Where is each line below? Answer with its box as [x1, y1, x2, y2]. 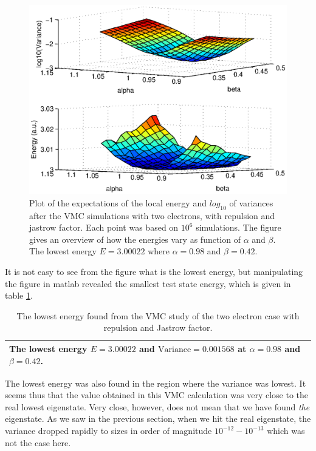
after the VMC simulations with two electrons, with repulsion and [29, 209, 275, 222]
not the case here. [5, 436, 71, 449]
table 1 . [5, 289, 33, 302]
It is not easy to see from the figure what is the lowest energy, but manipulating [5, 265, 303, 277]
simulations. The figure [196, 221, 281, 234]
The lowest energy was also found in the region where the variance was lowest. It [5, 376, 306, 389]
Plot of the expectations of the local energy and [29, 196, 207, 209]
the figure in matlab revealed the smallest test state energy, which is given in [5, 277, 291, 290]
